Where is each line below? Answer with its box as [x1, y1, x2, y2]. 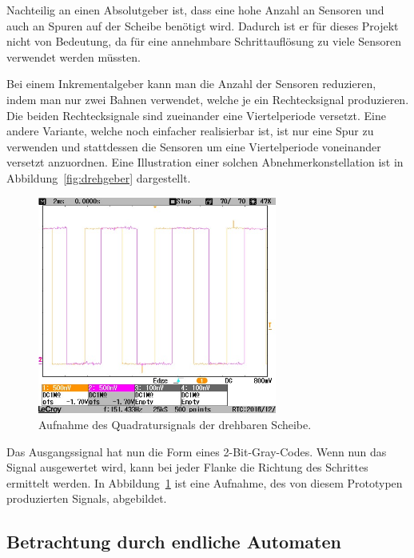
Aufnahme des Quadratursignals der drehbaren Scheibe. [38, 415, 312, 432]
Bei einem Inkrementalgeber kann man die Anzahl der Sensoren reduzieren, [6, 75, 376, 92]
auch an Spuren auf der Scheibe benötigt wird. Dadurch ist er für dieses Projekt [6, 17, 399, 34]
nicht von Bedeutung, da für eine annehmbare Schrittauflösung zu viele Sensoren [6, 33, 402, 50]
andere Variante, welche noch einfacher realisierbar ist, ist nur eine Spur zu [6, 122, 374, 139]
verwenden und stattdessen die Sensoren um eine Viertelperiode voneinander [6, 138, 381, 155]
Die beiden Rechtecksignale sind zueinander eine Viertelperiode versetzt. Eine [6, 106, 387, 123]
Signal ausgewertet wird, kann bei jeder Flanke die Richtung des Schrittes [6, 459, 368, 476]
